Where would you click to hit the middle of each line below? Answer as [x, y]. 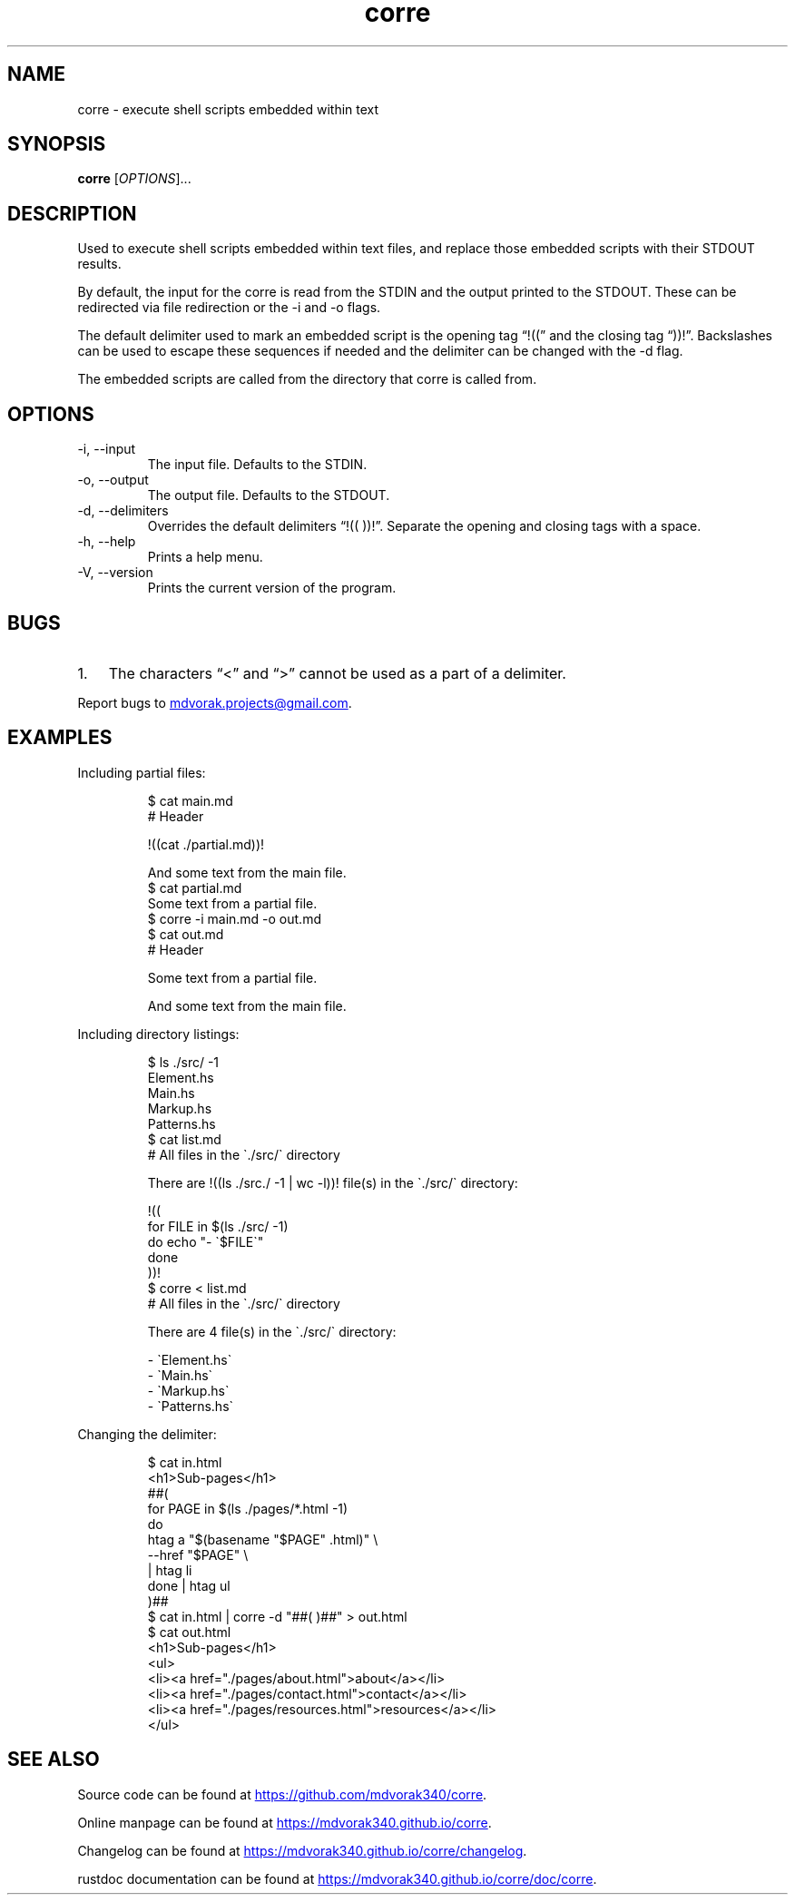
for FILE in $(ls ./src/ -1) [218, 1226]
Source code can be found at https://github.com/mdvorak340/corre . [282, 1794]
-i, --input [107, 449]
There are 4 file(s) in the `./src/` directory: [272, 1331]
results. [99, 264]
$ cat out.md [186, 934]
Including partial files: [142, 772]
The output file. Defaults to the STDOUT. [269, 495]
